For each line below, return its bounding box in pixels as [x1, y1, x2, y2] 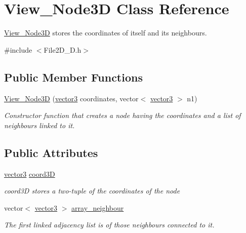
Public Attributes [4, 144, 98, 160]
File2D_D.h [44, 44, 81, 55]
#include [4, 44, 32, 55]
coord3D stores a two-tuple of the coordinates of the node [4, 185, 180, 196]
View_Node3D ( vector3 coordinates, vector [4, 93, 139, 103]
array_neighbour [71, 202, 124, 213]
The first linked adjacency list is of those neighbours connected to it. [4, 219, 215, 230]
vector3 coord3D [4, 168, 55, 179]
